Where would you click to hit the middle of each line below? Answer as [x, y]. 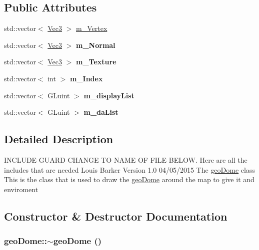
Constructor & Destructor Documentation [116, 216]
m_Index [86, 78]
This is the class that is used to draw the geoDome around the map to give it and [129, 179]
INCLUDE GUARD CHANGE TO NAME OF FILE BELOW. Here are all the [126, 159]
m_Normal [96, 45]
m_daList [101, 112]
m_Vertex [92, 28]
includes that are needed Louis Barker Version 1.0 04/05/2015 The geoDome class [129, 169]
